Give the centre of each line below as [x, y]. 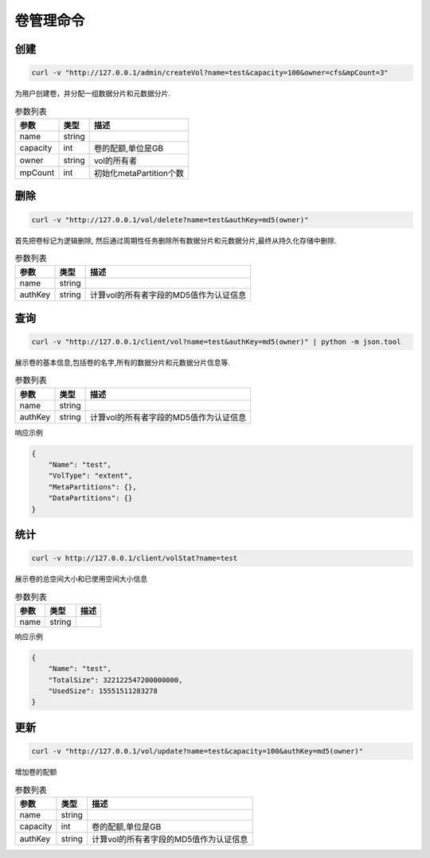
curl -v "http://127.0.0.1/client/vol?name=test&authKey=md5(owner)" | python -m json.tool [216, 341]
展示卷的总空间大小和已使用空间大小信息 [81, 579]
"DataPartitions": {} [90, 498]
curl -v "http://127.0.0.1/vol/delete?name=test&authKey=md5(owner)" [170, 220]
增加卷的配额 [36, 772]
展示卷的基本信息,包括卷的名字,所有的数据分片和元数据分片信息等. [123, 362]
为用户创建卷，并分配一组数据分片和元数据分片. [93, 94]
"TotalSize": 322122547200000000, [115, 680]
